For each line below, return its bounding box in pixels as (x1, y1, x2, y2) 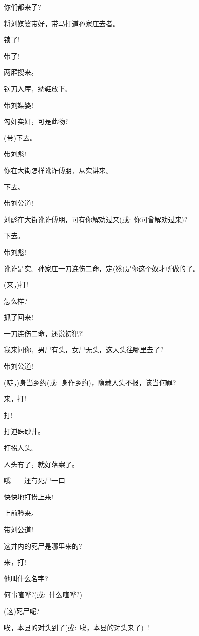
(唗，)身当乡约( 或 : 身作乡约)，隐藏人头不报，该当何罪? (4, 377, 176, 387)
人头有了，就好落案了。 (4, 459, 79, 469)
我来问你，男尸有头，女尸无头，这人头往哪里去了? (4, 344, 164, 355)
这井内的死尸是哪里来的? (4, 540, 82, 550)
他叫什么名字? (4, 573, 48, 583)
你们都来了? (4, 2, 41, 12)
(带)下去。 (4, 132, 36, 142)
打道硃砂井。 (4, 426, 45, 436)
